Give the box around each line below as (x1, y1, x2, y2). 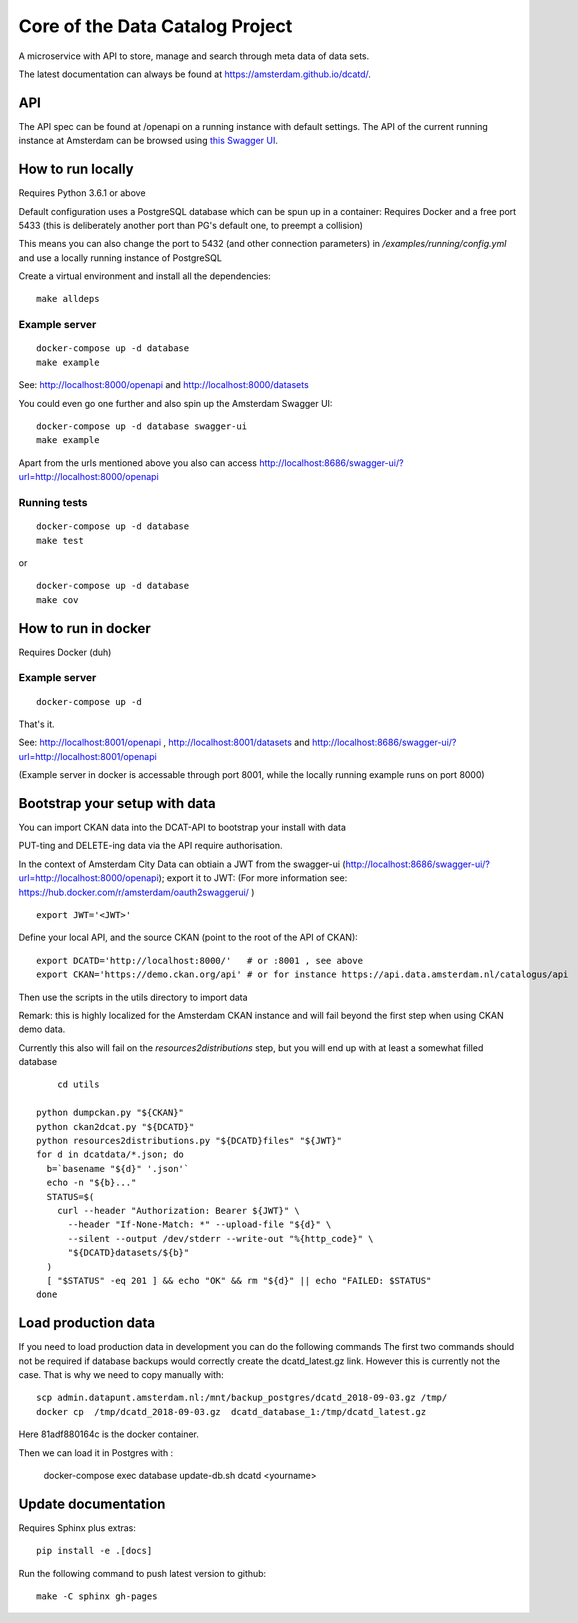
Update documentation (18, 1495, 166, 1512)
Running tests (18, 495, 88, 509)
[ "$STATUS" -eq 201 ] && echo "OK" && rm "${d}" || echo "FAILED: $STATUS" (46, 1275, 432, 1286)
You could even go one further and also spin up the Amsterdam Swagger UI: (18, 397, 333, 409)
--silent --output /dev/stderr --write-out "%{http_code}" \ (67, 1233, 374, 1244)
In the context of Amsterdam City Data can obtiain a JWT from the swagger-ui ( (18, 858, 346, 870)
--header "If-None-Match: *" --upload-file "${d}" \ (67, 1219, 332, 1230)
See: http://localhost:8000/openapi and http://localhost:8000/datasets (18, 379, 309, 391)
